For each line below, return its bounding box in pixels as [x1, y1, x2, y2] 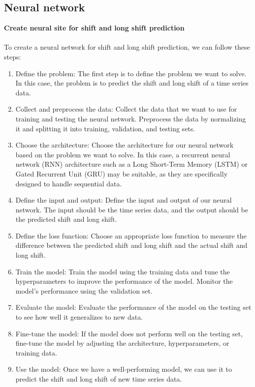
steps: [4, 51, 21, 61]
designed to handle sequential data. [15, 178, 122, 188]
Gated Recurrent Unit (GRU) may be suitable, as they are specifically [15, 168, 228, 179]
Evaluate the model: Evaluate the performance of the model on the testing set [15, 302, 252, 312]
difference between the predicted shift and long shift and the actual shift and [15, 240, 248, 250]
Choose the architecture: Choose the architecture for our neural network [15, 140, 234, 150]
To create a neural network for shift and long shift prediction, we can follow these [4, 42, 250, 52]
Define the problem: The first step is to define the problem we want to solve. [15, 68, 247, 78]
